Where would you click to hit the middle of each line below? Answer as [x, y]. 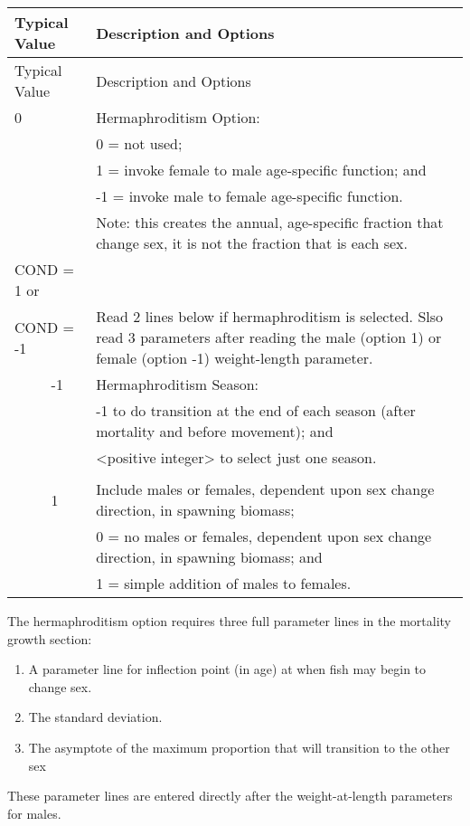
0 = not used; [139, 143]
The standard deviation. [95, 717]
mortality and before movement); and [215, 431]
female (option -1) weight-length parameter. [235, 358]
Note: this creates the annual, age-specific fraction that [270, 222]
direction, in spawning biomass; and [209, 557]
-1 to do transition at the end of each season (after [256, 410]
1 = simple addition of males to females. [224, 583]
